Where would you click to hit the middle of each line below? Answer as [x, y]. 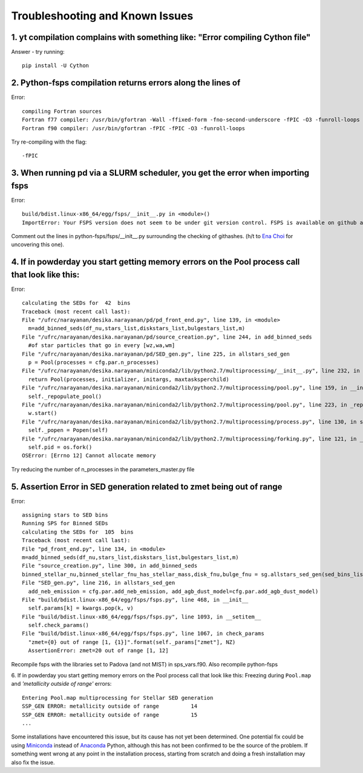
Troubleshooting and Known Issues [102, 16]
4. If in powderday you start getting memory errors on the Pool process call [155, 262]
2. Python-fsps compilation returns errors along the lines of [126, 83]
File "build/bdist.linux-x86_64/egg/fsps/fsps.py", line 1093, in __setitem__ [142, 617]
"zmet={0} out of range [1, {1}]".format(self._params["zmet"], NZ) [132, 642]
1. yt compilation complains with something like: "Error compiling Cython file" [161, 37]
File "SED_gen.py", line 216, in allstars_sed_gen [99, 583]
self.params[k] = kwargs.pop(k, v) [81, 608]
